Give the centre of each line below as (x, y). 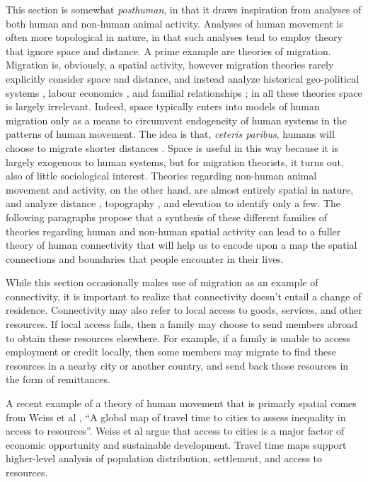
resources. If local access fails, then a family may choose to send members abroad (182, 324)
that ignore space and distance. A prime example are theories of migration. (168, 51)
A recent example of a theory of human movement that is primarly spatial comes (181, 403)
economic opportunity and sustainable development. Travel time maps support (176, 444)
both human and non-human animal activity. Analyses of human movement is (174, 23)
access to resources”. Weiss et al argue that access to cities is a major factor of (175, 431)
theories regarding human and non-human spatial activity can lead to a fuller (173, 231)
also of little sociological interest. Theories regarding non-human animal (161, 176)
